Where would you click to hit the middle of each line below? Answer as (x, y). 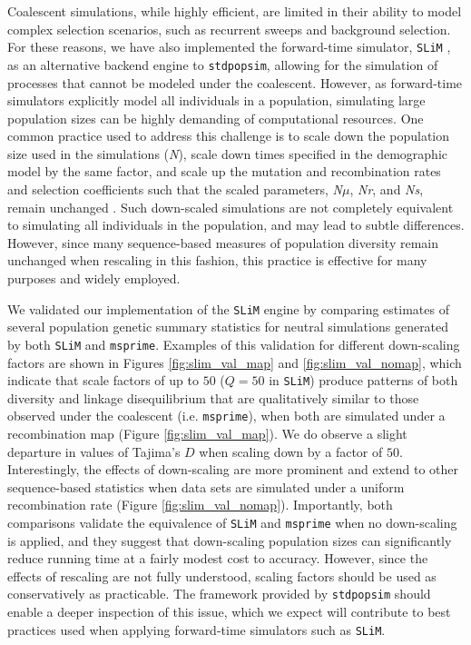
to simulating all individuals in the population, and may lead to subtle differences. (236, 225)
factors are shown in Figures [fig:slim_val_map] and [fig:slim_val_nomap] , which (235, 362)
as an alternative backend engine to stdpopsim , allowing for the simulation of (223, 64)
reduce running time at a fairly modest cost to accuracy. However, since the (218, 558)
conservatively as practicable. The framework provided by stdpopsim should (219, 594)
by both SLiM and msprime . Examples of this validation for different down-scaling (234, 344)
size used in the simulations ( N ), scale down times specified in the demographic (227, 153)
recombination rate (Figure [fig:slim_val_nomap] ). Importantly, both (200, 505)
